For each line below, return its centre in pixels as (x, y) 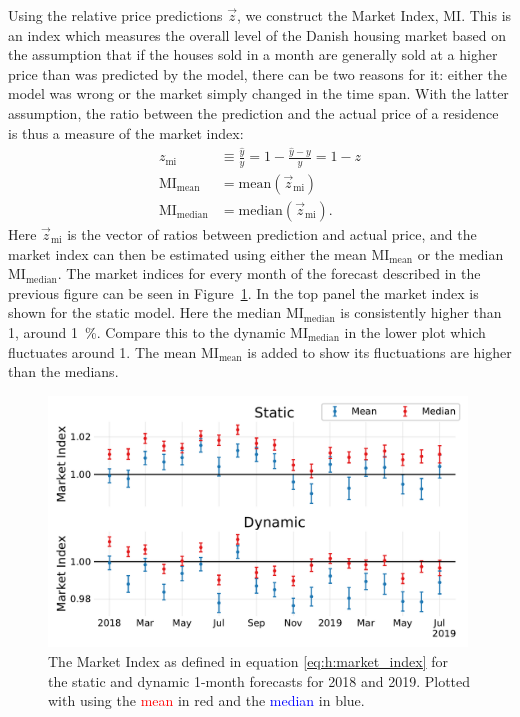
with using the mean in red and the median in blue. (206, 700)
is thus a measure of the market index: (126, 132)
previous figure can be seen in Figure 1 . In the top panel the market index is (243, 292)
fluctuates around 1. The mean (102, 351)
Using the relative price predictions (115, 15)
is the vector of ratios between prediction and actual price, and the (272, 233)
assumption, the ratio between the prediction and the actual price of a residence (253, 112)
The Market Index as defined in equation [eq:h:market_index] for (248, 660)
